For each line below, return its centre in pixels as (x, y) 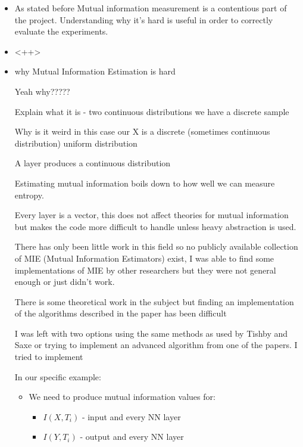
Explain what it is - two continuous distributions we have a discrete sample (152, 111)
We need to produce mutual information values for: (122, 397)
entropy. (29, 195)
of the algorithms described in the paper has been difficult (121, 313)
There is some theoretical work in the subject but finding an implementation (154, 301)
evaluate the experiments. (61, 31)
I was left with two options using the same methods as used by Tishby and (151, 333)
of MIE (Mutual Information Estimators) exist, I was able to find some (144, 258)
